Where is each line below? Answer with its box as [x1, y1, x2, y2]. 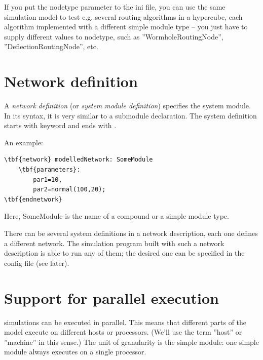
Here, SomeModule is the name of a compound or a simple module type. [4, 211, 229, 221]
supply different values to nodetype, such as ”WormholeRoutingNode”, [4, 31, 223, 42]
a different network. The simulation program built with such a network [4, 237, 224, 248]
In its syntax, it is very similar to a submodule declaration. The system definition [4, 110, 257, 121]
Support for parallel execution [4, 287, 219, 308]
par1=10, [33, 176, 62, 183]
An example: [4, 137, 43, 147]
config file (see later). [4, 257, 69, 268]
